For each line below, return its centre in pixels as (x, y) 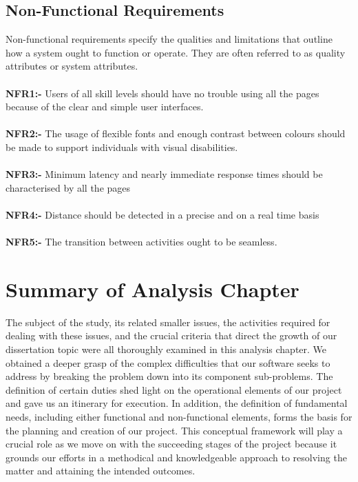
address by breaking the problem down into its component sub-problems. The (169, 376)
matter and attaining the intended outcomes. (101, 471)
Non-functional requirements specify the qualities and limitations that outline (169, 39)
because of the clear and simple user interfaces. (105, 107)
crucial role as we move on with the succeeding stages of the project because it (171, 444)
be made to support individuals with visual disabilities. (122, 147)
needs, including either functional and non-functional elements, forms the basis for (179, 416)
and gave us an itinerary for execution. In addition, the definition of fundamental (177, 403)
